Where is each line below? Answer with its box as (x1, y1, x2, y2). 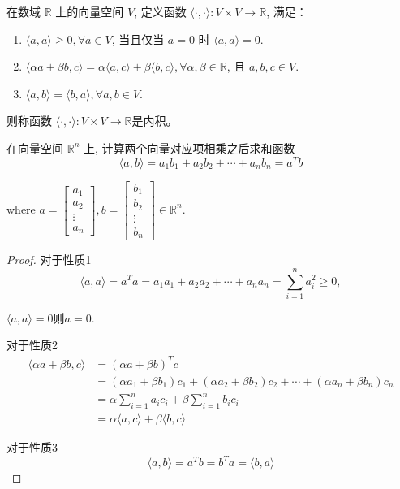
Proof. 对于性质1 (6, 251, 92, 268)
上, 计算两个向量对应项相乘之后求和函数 (83, 139, 295, 156)
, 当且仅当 (111, 30, 165, 47)
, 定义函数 (134, 3, 187, 19)
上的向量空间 (55, 3, 124, 19)
